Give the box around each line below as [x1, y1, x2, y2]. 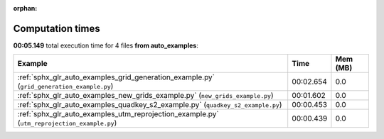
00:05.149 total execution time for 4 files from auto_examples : [13, 41, 198, 50]
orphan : [13, 4, 38, 12]
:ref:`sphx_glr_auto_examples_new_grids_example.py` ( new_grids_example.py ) [17, 91, 274, 101]
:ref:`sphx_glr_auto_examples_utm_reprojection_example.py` [17, 109, 220, 119]
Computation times [13, 22, 100, 35]
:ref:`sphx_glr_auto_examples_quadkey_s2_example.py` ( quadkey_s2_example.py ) [17, 100, 282, 110]
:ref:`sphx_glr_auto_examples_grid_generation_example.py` [17, 72, 215, 82]
